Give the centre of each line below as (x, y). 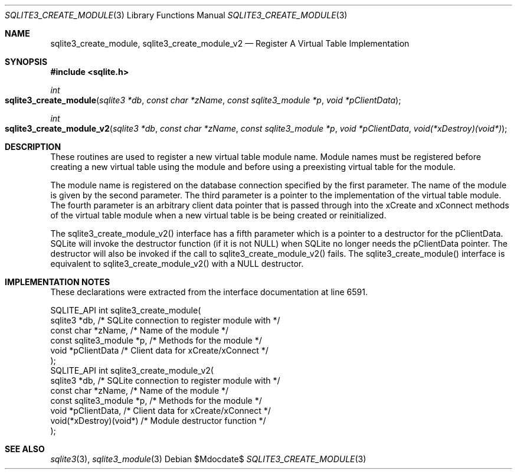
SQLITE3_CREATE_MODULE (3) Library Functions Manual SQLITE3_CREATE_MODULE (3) (176, 15)
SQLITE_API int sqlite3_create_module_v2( (132, 370)
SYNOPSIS (26, 62)
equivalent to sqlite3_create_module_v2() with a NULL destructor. (177, 264)
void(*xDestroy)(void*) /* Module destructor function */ (158, 421)
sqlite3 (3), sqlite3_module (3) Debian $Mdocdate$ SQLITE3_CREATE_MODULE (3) (208, 459)
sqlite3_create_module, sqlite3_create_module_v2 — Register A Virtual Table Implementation (230, 43)
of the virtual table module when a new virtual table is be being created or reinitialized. (218, 215)
